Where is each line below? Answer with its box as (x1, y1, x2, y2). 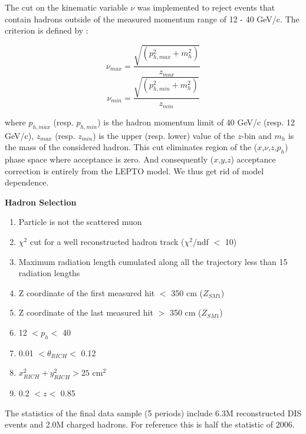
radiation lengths (18, 267, 80, 279)
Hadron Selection (5, 196, 77, 208)
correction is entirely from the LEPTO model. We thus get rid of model (5, 164, 264, 177)
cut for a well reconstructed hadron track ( (29, 236, 185, 247)
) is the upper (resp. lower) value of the (93, 129, 235, 141)
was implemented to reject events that (137, 1, 275, 13)
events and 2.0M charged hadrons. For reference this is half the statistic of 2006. (5, 418, 295, 430)
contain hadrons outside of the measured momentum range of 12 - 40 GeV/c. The (5, 12, 300, 25)
